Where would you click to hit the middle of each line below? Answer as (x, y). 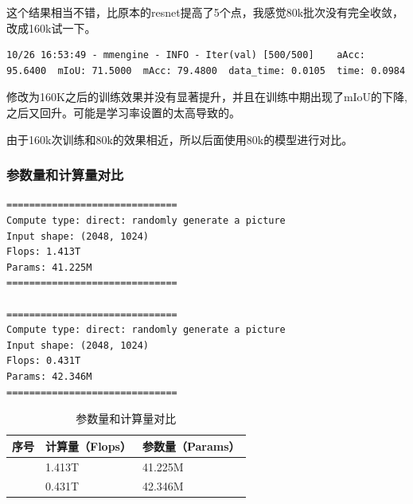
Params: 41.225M (49, 267)
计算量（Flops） (88, 445)
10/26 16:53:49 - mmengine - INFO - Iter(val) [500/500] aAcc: (186, 55)
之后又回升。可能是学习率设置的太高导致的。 (123, 112)
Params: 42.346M (49, 376)
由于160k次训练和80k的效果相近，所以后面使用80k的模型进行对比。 (180, 139)
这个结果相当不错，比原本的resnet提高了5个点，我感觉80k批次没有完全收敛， (205, 12)
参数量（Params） (191, 445)
